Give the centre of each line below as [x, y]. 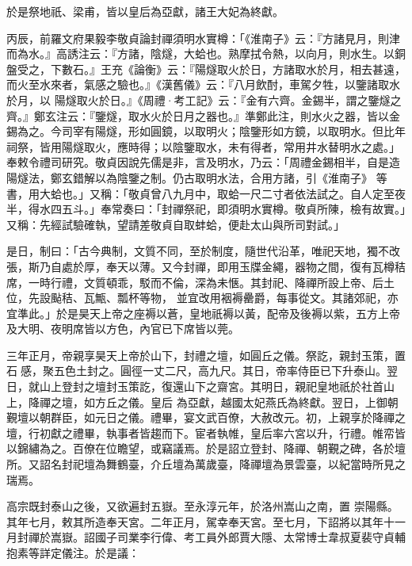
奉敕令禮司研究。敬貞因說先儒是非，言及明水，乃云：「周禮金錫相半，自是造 [203, 162]
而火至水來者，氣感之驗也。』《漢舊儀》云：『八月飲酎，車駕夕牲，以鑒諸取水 [203, 84]
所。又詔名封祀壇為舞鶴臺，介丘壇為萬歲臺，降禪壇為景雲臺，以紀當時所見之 [206, 464]
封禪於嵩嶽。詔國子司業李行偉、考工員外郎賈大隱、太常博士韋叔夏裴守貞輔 [211, 537]
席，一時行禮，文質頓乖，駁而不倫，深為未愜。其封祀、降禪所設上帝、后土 [200, 282]
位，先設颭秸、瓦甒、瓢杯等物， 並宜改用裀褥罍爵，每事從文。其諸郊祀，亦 [202, 298]
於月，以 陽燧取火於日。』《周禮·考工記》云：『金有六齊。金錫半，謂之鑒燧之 [204, 99]
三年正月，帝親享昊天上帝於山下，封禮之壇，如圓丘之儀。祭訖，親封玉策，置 [206, 355]
